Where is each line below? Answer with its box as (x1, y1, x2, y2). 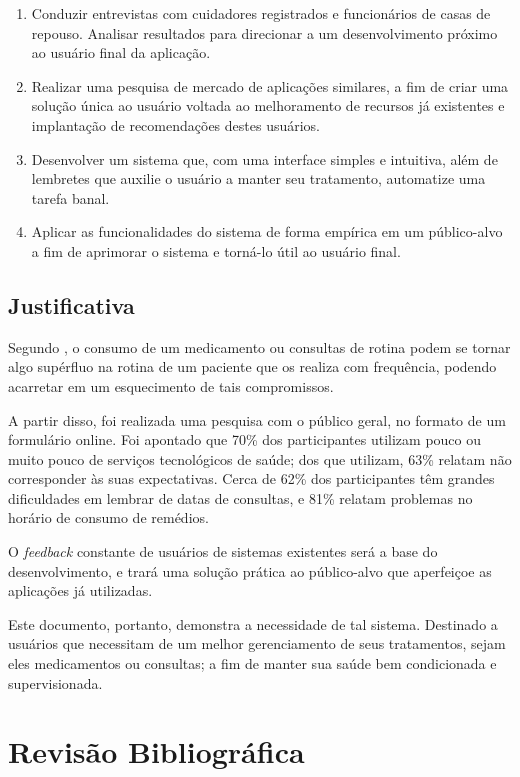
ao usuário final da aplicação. (31, 42, 211, 63)
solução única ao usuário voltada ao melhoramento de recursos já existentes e (31, 95, 505, 116)
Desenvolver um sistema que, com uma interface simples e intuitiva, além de (31, 148, 498, 169)
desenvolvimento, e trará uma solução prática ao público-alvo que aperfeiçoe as (8, 560, 492, 581)
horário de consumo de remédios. (8, 507, 209, 528)
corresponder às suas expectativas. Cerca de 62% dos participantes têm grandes (8, 468, 495, 489)
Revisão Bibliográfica (8, 731, 305, 772)
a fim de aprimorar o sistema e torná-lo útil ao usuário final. (31, 240, 401, 261)
